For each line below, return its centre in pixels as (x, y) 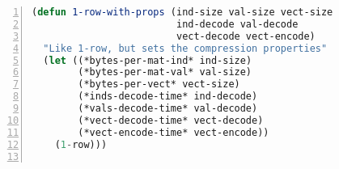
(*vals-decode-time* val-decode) (168, 108)
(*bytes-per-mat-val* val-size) (165, 72)
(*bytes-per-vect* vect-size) (159, 84)
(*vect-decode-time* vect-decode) (171, 120)
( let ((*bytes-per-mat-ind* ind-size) (148, 60)
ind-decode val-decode (237, 24)
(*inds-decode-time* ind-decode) (168, 97)
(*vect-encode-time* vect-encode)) (174, 132)
